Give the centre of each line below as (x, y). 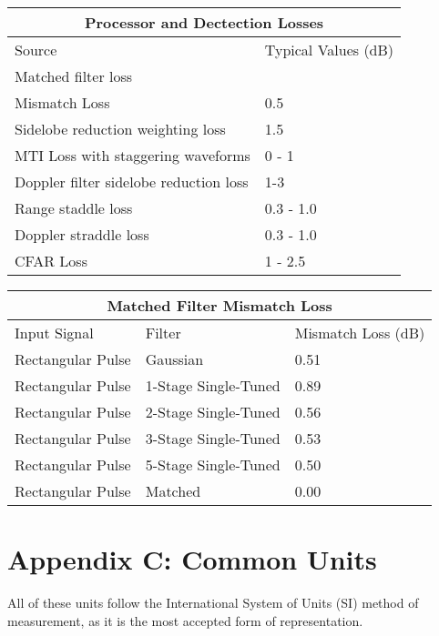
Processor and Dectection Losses (204, 22)
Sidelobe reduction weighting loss (120, 129)
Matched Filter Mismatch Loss (219, 305)
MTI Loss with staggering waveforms (133, 155)
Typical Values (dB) (329, 50)
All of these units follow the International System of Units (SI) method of (213, 603)
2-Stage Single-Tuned (213, 412)
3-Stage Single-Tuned (213, 438)
